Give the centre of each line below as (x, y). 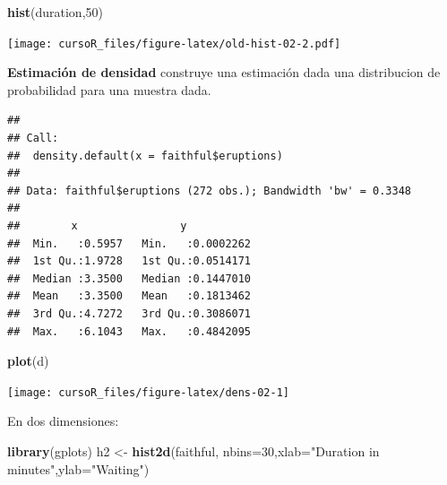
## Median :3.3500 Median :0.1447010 (129, 278)
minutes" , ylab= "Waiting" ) (78, 468)
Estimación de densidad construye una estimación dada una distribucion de (224, 72)
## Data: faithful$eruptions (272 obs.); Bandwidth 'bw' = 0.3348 (210, 191)
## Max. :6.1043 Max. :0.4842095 (129, 331)
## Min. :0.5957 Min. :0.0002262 (129, 243)
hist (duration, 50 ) (56, 12)
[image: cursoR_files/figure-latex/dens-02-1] (148, 392)
